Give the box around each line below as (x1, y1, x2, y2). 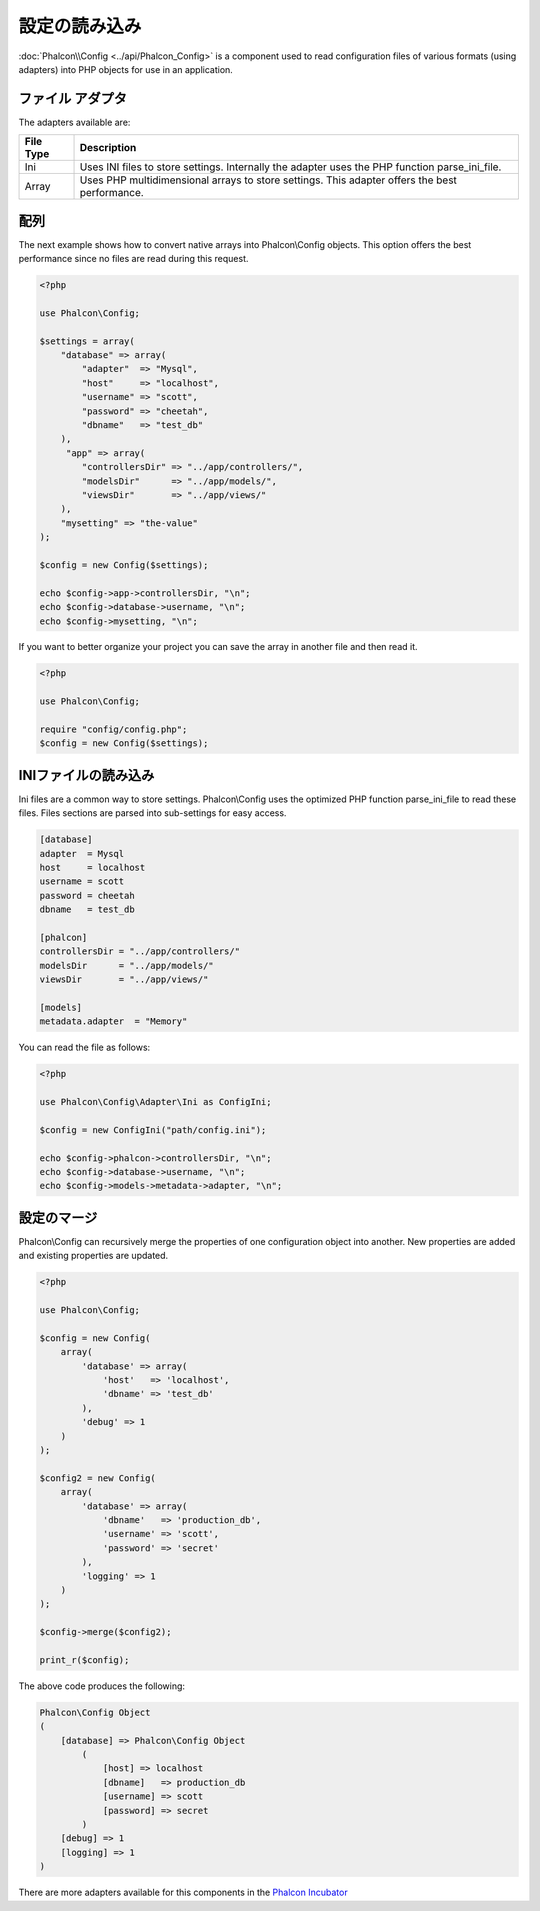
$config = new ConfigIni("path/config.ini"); (39, 1124, 267, 1135)
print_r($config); (39, 1654, 130, 1665)
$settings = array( (39, 335, 135, 347)
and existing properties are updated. (18, 1250, 169, 1262)
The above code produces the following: (18, 1680, 185, 1692)
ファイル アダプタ (18, 90, 127, 107)
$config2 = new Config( (39, 1472, 157, 1484)
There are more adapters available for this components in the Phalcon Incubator (18, 1886, 349, 1899)
